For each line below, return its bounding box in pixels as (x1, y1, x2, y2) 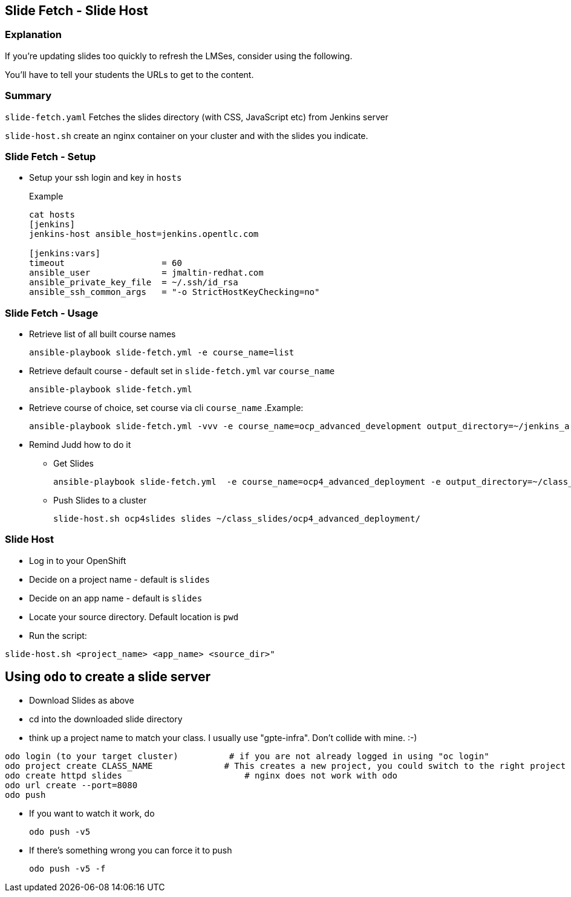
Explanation (5, 28, 62, 41)
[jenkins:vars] (29, 248, 101, 259)
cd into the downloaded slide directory (29, 713, 183, 724)
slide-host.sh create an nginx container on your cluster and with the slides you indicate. (5, 130, 368, 141)
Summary (5, 89, 52, 102)
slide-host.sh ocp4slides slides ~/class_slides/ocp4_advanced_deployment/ (53, 514, 420, 524)
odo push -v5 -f (29, 863, 106, 873)
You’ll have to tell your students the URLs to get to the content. (5, 69, 254, 80)
